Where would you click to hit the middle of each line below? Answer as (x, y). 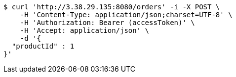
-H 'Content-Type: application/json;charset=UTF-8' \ (126, 15)
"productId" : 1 (43, 46)
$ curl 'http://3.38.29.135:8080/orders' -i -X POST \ (112, 7)
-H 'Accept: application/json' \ (85, 30)
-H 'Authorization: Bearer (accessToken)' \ (107, 23)
